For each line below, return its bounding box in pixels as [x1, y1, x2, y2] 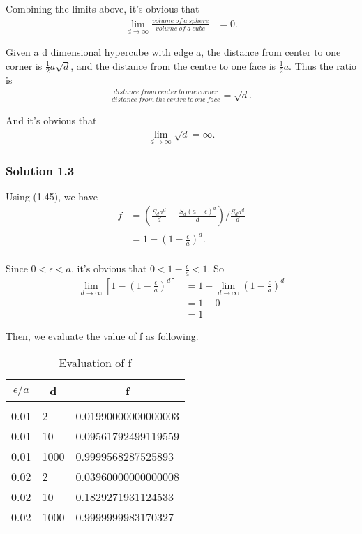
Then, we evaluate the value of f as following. [6, 329, 199, 343]
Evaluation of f [59, 354, 132, 371]
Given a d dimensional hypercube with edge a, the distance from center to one [6, 45, 341, 59]
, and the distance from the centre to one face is [70, 58, 276, 73]
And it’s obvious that [6, 113, 97, 128]
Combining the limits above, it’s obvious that [6, 1, 199, 15]
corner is [6, 58, 43, 73]
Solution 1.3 [6, 161, 75, 179]
